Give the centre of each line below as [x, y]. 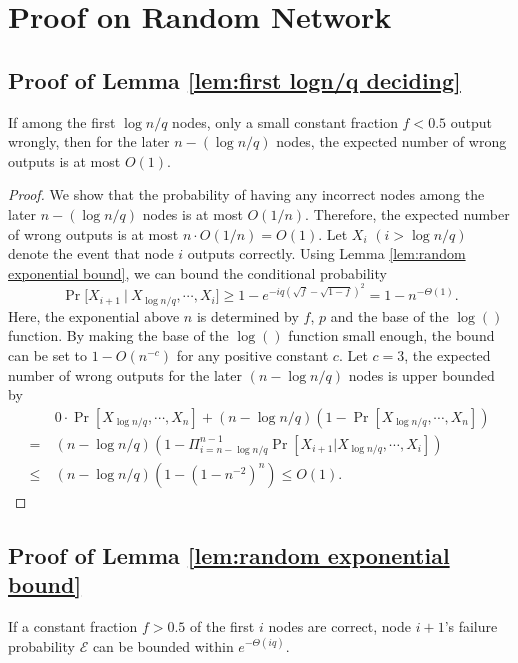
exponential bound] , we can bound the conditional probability [197, 272]
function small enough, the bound [391, 335]
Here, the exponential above [94, 315]
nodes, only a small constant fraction [285, 121]
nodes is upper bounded [421, 374]
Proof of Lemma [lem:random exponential [229, 554]
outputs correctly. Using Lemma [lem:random [326, 253]
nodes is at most [192, 213]
